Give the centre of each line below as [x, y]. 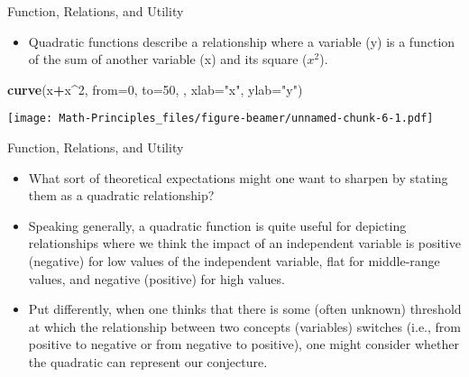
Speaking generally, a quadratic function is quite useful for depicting [217, 225]
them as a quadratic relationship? [121, 195]
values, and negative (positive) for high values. [156, 278]
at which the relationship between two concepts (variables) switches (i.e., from [244, 326]
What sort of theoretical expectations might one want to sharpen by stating [238, 177]
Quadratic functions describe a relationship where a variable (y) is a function [242, 41]
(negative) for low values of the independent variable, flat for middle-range [234, 261]
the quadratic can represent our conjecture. [148, 361]
